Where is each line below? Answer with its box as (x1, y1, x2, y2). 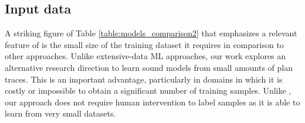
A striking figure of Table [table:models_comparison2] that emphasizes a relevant (5, 27, 297, 39)
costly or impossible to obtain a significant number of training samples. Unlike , (5, 84, 292, 97)
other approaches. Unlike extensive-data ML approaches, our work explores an (5, 50, 286, 62)
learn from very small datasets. (5, 107, 116, 119)
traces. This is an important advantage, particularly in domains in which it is (5, 73, 283, 85)
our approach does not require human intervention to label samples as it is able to (5, 95, 300, 108)
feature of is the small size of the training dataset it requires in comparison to (5, 38, 284, 50)
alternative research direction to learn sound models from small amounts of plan (5, 61, 293, 73)
